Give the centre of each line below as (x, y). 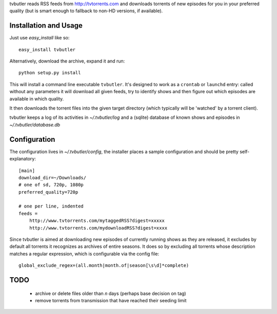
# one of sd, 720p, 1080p (51, 185)
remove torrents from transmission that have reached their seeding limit (111, 300)
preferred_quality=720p (48, 192)
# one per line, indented (51, 206)
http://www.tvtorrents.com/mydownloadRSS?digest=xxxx (98, 228)
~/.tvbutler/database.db (35, 124)
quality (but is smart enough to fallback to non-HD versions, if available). (86, 11)
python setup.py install (50, 73)
